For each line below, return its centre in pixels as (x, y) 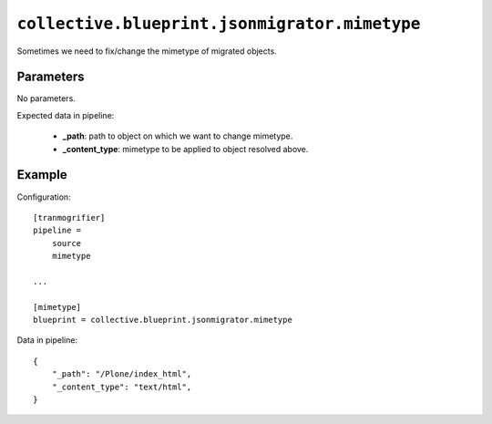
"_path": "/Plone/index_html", (122, 374)
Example (42, 175)
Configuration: (44, 197)
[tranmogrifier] (69, 217)
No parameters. (46, 98)
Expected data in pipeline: (66, 115)
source (67, 243)
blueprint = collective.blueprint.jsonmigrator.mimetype (163, 320)
